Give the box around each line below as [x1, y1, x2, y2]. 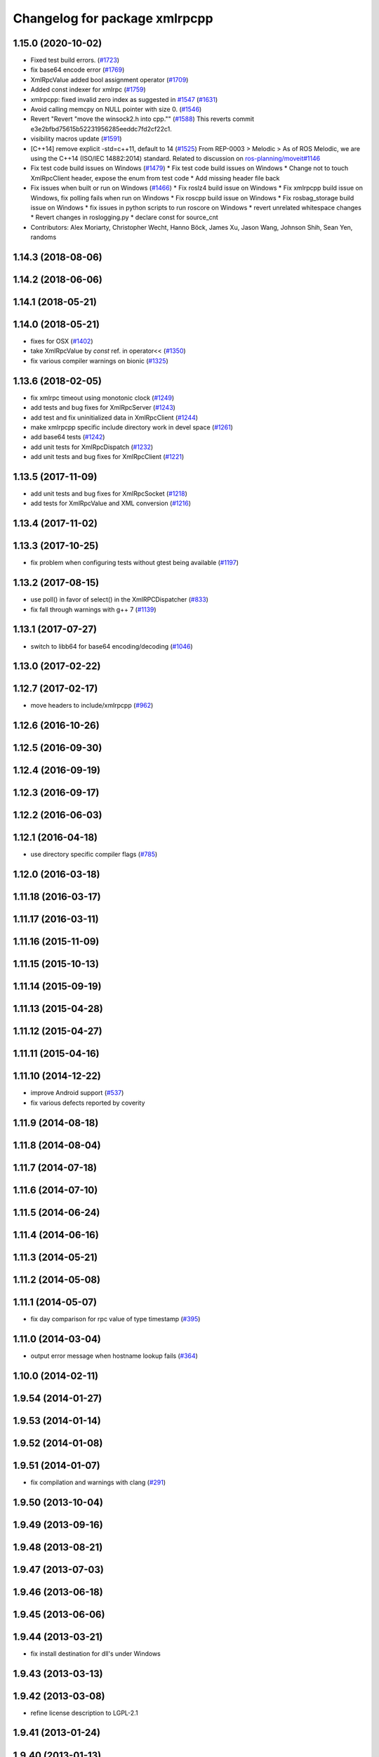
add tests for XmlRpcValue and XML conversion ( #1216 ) [30, 499, 191, 507]
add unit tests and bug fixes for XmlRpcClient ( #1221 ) [30, 453, 185, 461]
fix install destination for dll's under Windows [30, 1649, 161, 1658]
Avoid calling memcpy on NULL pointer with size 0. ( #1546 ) [30, 105, 202, 114]
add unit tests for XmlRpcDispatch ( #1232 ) [30, 443, 154, 451]
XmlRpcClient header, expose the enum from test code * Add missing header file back [30, 174, 280, 182]
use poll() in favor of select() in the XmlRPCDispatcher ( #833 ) [30, 595, 208, 604]
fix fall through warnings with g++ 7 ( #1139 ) [30, 605, 157, 614]
